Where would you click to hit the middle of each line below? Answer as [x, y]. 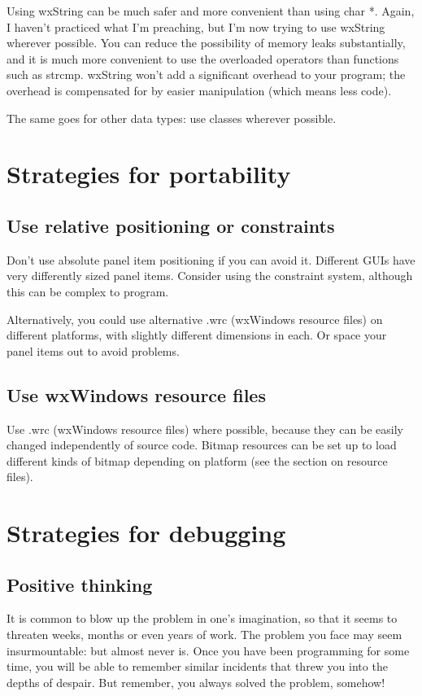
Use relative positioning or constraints [171, 225]
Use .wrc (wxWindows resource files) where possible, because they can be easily [205, 429]
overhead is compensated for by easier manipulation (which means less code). [199, 90]
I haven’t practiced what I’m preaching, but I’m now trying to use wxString [196, 26]
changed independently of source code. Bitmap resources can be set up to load [202, 445]
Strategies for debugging [146, 533]
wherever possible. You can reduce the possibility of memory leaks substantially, [206, 43]
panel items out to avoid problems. [93, 350]
